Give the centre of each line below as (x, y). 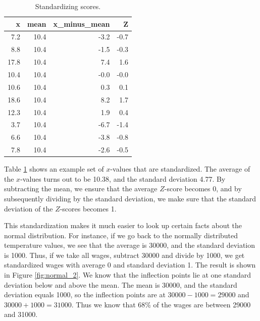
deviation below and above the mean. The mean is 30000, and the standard (121, 284)
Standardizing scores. (68, 6)
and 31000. (21, 314)
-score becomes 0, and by (203, 189)
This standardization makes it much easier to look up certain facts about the (123, 225)
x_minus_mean (82, 23)
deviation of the (29, 208)
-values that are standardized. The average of (180, 169)
